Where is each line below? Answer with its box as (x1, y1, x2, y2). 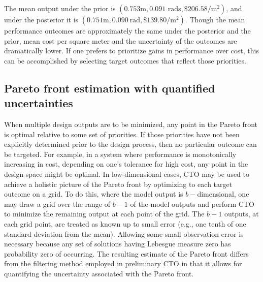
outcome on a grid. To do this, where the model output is (4, 189, 183, 199)
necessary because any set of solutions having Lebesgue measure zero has (4, 238, 231, 249)
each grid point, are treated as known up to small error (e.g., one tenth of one (4, 218, 246, 229)
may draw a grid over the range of (4, 198, 110, 209)
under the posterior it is (4, 14, 79, 24)
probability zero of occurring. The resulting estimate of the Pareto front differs (4, 248, 249, 259)
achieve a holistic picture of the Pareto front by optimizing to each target (4, 178, 233, 189)
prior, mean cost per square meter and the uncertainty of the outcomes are (4, 35, 237, 46)
